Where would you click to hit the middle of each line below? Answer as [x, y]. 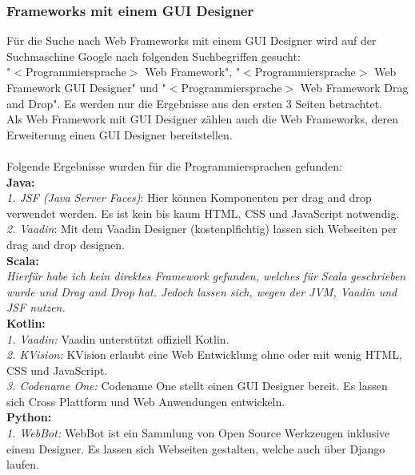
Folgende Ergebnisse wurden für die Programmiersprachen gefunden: [174, 165]
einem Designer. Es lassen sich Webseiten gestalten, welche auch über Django [196, 448]
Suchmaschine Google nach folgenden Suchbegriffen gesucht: [154, 56]
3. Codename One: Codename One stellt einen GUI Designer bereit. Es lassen [197, 386]
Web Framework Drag [354, 87]
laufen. [23, 464]
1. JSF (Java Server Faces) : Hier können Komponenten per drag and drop [189, 197]
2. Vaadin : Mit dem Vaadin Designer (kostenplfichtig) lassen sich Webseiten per [202, 229]
